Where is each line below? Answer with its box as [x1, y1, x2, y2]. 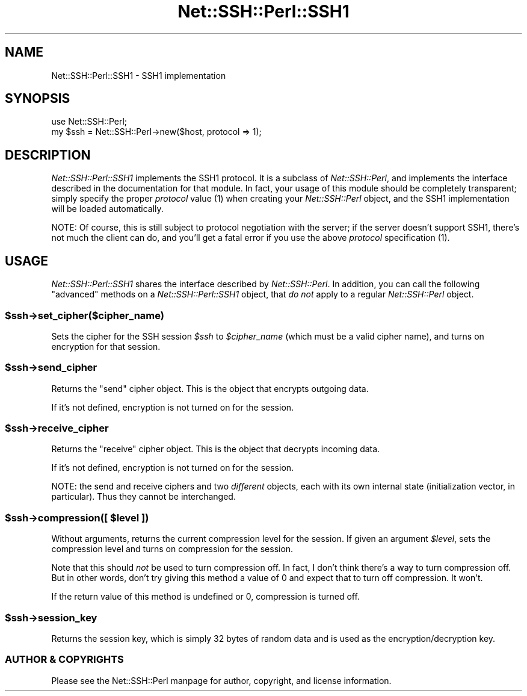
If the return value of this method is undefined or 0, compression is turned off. [51, 591, 360, 602]
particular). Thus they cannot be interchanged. [51, 491, 236, 502]
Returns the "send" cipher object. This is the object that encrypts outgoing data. [51, 383, 369, 394]
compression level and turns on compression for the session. [51, 544, 294, 555]
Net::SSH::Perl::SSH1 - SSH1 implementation [51, 70, 226, 81]
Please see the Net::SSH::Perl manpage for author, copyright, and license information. [51, 675, 392, 686]
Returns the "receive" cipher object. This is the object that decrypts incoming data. [51, 444, 380, 455]
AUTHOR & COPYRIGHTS [5, 653, 124, 666]
